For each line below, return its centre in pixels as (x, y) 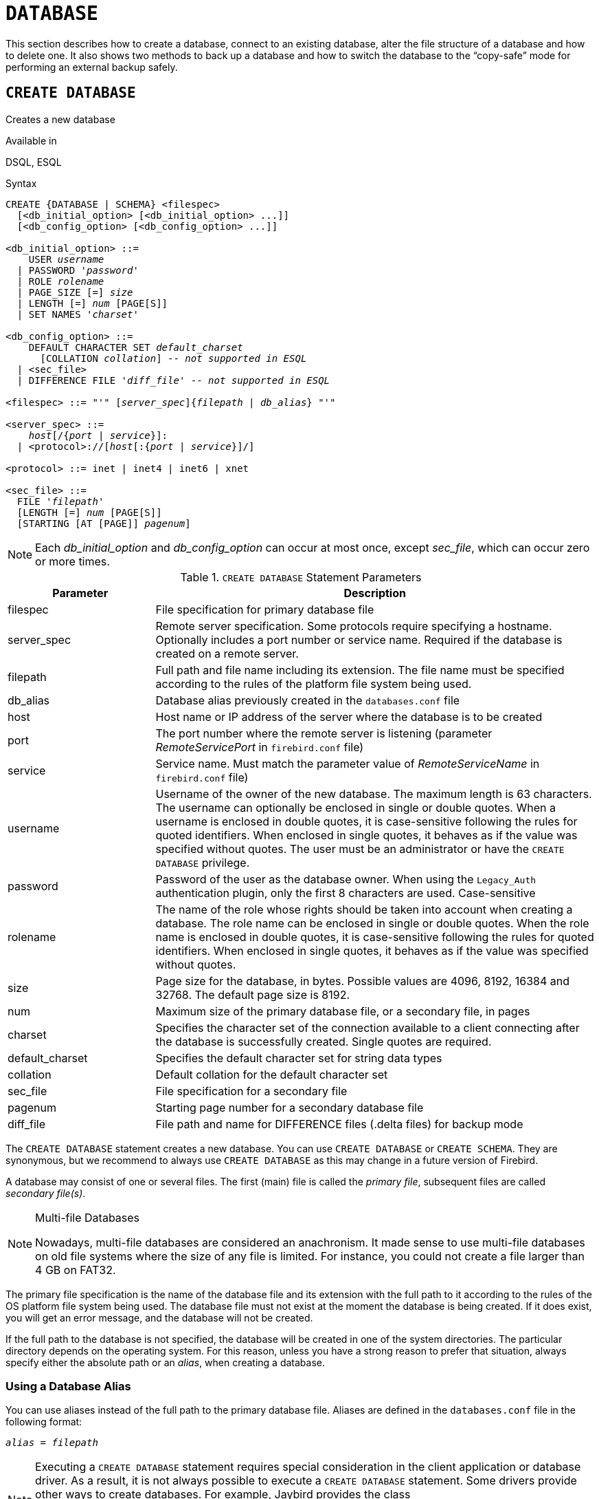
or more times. (72, 561)
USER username (66, 259)
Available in (31, 140)
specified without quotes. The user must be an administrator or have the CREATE (360, 849)
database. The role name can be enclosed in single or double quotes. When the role (372, 923)
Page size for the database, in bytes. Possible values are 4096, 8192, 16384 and (362, 981)
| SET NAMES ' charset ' (78, 314)
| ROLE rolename (60, 281)
